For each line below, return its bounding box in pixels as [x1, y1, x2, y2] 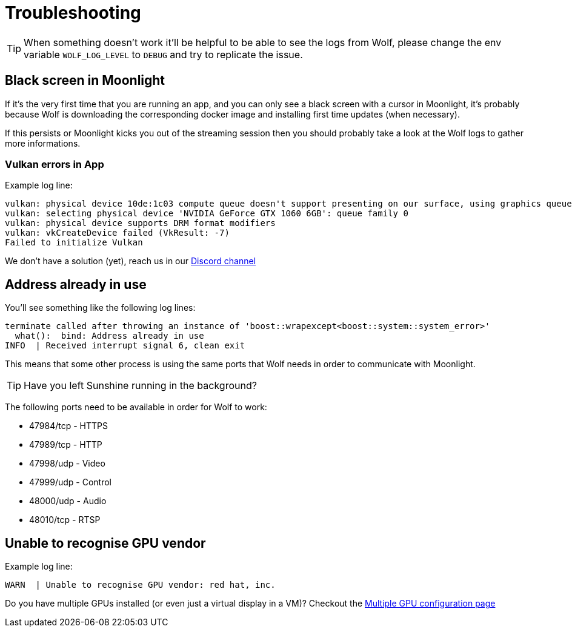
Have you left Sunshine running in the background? [24, 379, 257, 392]
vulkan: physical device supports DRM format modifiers [5, 218, 276, 228]
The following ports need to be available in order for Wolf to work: [5, 402, 267, 413]
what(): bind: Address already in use [15, 331, 204, 341]
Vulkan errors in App [5, 158, 104, 170]
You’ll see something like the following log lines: [5, 302, 196, 313]
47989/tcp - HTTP [29, 439, 102, 450]
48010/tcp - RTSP [29, 514, 101, 525]
